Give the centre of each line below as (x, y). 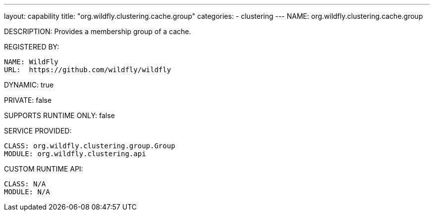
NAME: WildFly (31, 62)
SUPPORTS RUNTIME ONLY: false (59, 115)
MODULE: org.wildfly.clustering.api (75, 154)
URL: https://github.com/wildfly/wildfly (88, 70)
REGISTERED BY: (32, 47)
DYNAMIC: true (29, 85)
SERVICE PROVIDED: (38, 131)
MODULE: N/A (27, 192)
